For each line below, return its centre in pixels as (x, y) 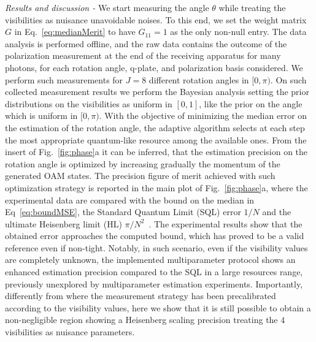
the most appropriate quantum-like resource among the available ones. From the (156, 139)
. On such (288, 79)
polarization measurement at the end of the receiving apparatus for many (143, 55)
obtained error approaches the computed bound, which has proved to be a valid (155, 236)
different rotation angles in (199, 79)
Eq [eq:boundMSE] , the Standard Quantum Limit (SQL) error (123, 212)
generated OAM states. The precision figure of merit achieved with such (140, 176)
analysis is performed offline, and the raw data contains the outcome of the (146, 43)
